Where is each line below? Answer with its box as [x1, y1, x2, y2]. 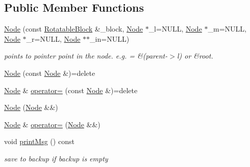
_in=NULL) [90, 33, 130, 44]
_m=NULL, [208, 23, 246, 34]
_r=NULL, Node [26, 33, 81, 44]
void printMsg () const [4, 136, 74, 147]
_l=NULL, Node [148, 23, 202, 34]
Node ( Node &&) [4, 102, 58, 113]
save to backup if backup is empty [4, 153, 108, 163]
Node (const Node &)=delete [4, 67, 95, 78]
